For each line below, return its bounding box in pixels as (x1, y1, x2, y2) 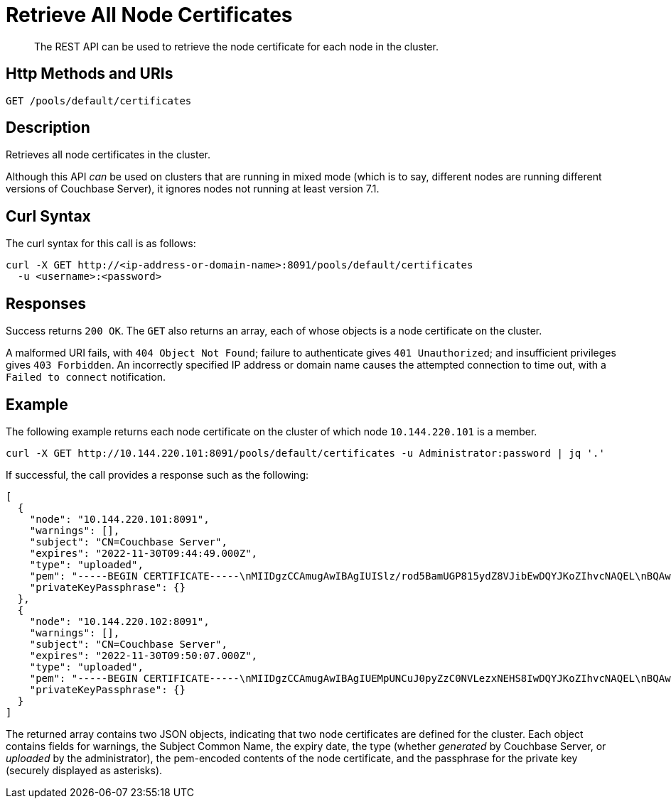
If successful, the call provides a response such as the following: (6, 468, 309, 481)
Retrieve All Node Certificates (6, 3, 293, 27)
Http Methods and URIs (6, 65, 173, 83)
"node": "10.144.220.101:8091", (29, 513, 210, 525)
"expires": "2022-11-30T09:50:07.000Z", (29, 649, 258, 661)
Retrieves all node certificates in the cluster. (6, 148, 211, 161)
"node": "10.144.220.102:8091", (29, 615, 210, 627)
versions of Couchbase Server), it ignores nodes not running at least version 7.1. (6, 183, 380, 195)
